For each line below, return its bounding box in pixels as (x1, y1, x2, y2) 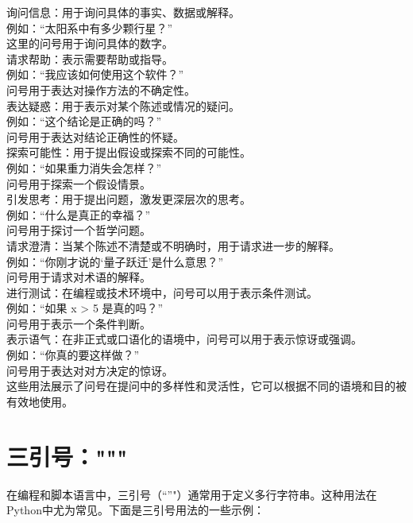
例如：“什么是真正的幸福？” (6, 206, 151, 223)
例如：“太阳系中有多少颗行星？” (6, 19, 173, 36)
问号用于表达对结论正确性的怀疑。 (6, 128, 184, 145)
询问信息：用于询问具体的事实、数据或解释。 (6, 4, 240, 20)
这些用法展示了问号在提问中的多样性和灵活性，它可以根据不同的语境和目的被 (6, 378, 407, 394)
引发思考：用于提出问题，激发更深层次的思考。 (6, 191, 251, 207)
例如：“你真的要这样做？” (6, 347, 140, 363)
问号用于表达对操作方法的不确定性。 (6, 81, 195, 98)
